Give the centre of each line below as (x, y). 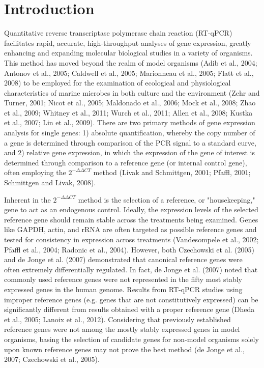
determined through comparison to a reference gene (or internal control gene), (126, 162)
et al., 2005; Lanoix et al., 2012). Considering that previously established (118, 319)
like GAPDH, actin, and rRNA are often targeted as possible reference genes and (130, 229)
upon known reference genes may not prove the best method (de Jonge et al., (124, 349)
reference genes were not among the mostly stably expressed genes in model (122, 329)
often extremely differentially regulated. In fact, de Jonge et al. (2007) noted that (131, 269)
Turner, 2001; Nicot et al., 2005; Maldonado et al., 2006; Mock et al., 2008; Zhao (130, 103)
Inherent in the (27, 199)
